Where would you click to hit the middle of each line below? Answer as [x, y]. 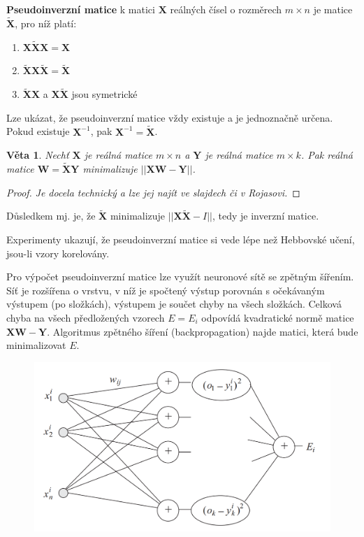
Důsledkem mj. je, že [51, 216]
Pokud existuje [38, 131]
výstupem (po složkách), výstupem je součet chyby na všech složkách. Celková [174, 304]
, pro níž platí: [46, 23]
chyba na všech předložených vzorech [86, 318]
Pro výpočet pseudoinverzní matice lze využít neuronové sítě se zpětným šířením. [180, 277]
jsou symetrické [104, 94]
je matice [333, 9]
